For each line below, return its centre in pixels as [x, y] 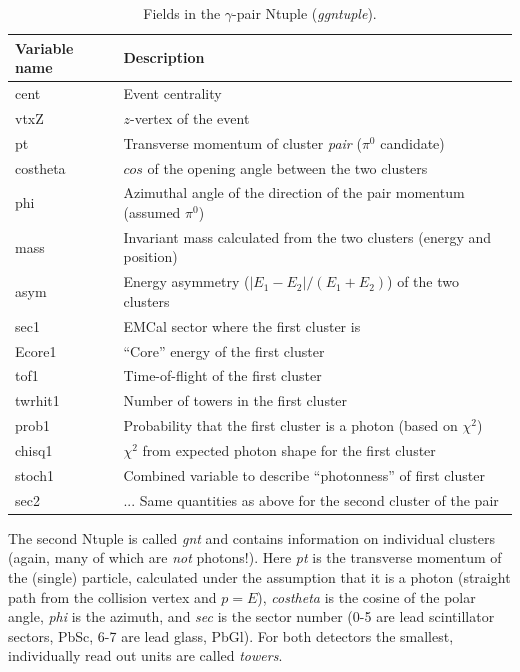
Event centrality [172, 93]
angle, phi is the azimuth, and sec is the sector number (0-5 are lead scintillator [251, 616]
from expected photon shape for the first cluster [289, 449]
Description [164, 57]
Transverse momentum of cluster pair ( [242, 142]
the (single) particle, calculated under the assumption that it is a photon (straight [259, 576]
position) [150, 256]
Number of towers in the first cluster [235, 400]
